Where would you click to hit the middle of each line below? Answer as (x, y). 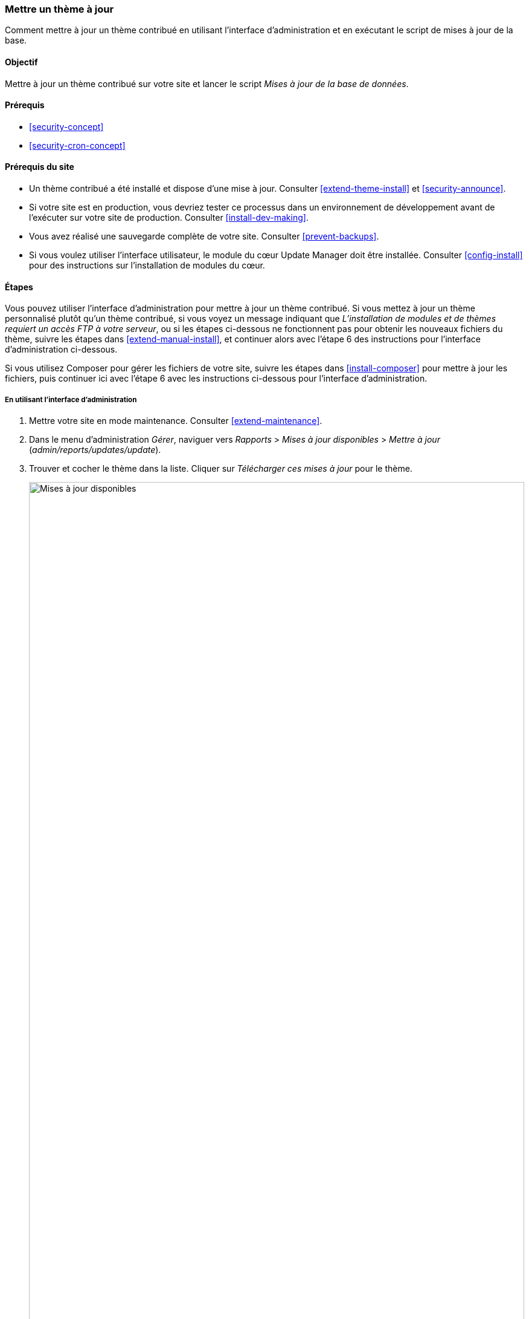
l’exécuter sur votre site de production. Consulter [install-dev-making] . (169, 218)
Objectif (21, 62)
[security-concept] (66, 126)
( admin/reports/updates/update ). (95, 450)
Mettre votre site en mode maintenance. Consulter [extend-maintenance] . (176, 421)
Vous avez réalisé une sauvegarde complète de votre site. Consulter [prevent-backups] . (204, 236)
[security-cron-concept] (77, 145)
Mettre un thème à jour (59, 9)
